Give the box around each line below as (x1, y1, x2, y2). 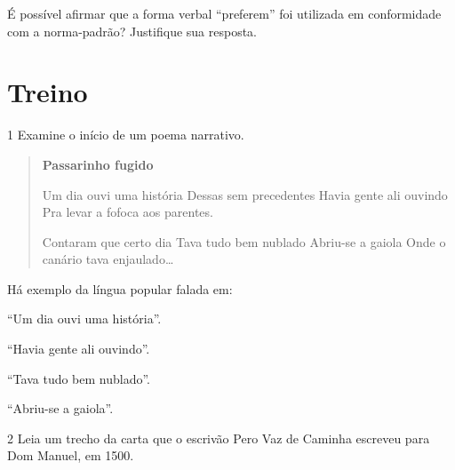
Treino (7, 74, 88, 110)
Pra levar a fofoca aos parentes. (42, 203, 213, 221)
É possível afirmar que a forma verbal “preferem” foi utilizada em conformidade (7, 4, 442, 22)
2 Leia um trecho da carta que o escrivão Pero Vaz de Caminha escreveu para (7, 428, 430, 447)
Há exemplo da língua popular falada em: (7, 279, 233, 298)
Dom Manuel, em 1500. (7, 446, 134, 465)
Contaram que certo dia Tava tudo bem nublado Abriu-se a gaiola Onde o (42, 232, 446, 251)
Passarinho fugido (42, 155, 154, 173)
